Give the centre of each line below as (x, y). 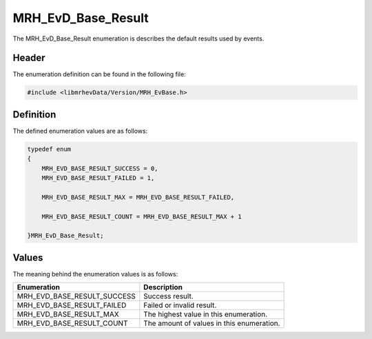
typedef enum (49, 149)
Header (29, 58)
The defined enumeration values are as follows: (80, 131)
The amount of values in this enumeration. (212, 323)
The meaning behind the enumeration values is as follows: (95, 274)
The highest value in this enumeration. (206, 314)
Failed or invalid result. (180, 305)
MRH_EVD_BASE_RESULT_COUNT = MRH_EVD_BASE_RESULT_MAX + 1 (142, 216)
